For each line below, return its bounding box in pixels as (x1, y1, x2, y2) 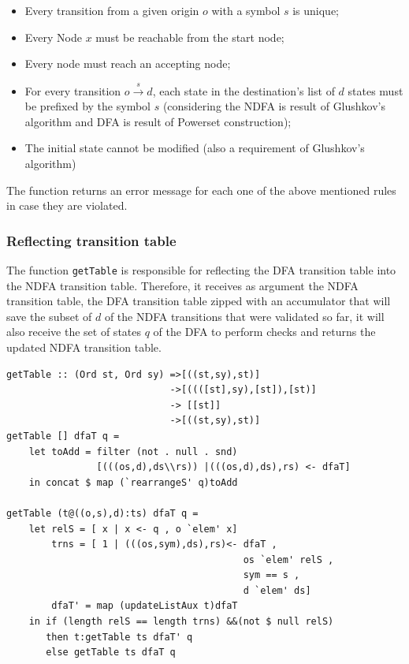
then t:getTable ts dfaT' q (46, 631, 193, 643)
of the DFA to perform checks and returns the (153, 323, 376, 340)
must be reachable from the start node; (95, 28, 284, 45)
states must (348, 82, 403, 99)
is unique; (292, 2, 340, 18)
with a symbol (211, 2, 281, 18)
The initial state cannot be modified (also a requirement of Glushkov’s (24, 140, 365, 156)
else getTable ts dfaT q (46, 647, 176, 658)
